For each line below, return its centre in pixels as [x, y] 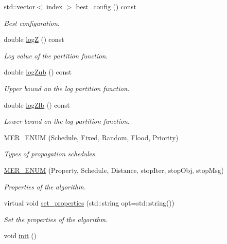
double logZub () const [38, 72]
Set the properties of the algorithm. [56, 219]
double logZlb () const [37, 104]
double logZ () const [34, 39]
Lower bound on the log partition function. [67, 121]
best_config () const [106, 6]
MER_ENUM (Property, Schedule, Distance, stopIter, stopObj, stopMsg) [114, 170]
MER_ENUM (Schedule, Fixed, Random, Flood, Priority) [91, 137]
